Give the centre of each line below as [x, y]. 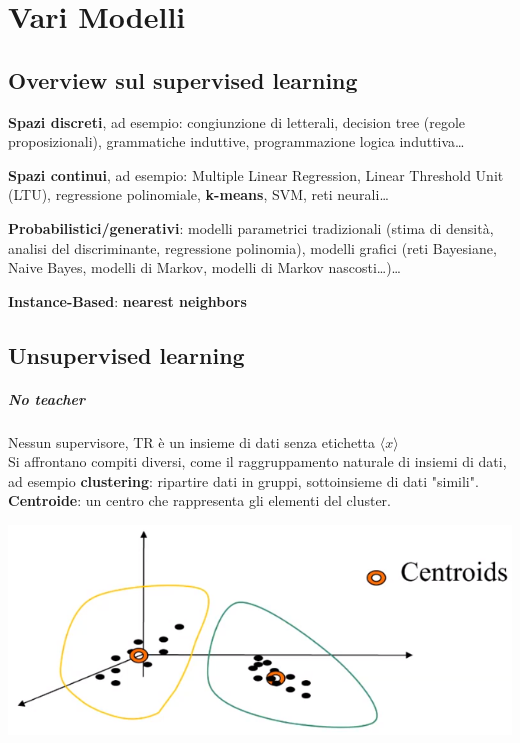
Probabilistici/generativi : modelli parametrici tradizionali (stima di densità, [251, 227]
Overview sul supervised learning [183, 79]
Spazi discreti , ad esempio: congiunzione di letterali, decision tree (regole [237, 121]
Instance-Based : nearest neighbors [127, 300]
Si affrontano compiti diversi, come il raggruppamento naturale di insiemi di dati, [257, 461]
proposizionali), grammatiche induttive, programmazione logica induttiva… [236, 141]
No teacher [47, 398]
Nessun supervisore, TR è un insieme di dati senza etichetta [192, 441]
